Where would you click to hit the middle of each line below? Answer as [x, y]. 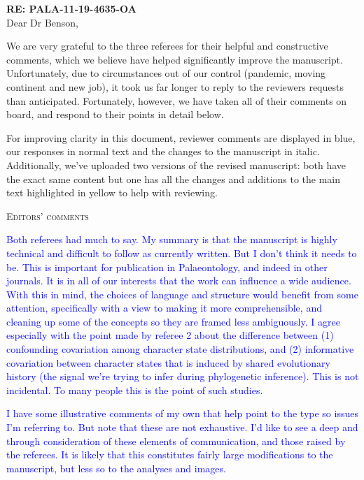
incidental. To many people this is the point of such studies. [135, 390]
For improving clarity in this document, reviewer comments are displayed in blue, [181, 137]
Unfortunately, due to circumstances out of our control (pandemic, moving [166, 73]
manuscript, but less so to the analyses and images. [116, 468]
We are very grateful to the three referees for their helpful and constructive [167, 46]
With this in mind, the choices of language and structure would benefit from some [182, 294]
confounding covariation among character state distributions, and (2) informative [180, 349]
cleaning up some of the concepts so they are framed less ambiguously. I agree [173, 321]
